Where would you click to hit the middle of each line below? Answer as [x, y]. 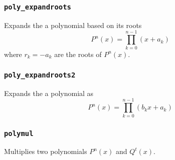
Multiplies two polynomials [46, 151]
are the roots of [78, 54]
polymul [19, 133]
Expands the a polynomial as [49, 93]
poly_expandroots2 [40, 75]
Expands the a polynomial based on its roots [73, 25]
